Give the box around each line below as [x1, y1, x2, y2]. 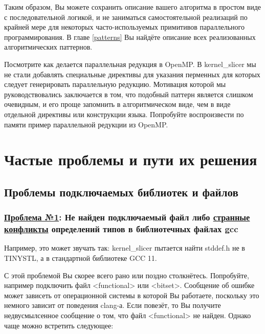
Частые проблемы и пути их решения [4, 149, 257, 170]
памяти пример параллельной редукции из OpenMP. [4, 119, 168, 129]
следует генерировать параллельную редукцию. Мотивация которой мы [4, 79, 226, 90]
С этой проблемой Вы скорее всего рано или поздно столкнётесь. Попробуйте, [4, 270, 249, 280]
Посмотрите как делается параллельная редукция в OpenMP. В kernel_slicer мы [4, 58, 256, 69]
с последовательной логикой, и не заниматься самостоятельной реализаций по [4, 11, 248, 22]
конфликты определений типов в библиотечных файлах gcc [4, 222, 238, 235]
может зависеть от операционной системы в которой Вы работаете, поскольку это [4, 290, 259, 300]
